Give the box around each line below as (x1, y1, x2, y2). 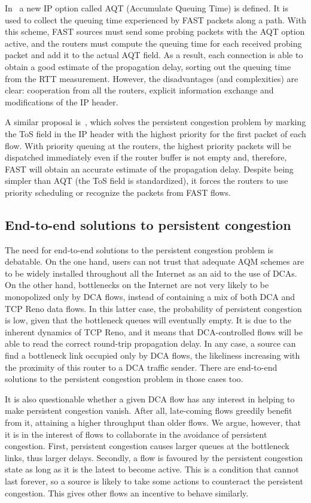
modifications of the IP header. (5, 95, 118, 108)
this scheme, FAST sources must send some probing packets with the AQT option (5, 25, 305, 38)
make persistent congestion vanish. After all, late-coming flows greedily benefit (5, 404, 292, 417)
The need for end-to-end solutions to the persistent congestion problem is (5, 243, 273, 256)
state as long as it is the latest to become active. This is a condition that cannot (5, 463, 299, 475)
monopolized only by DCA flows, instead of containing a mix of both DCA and (5, 290, 295, 303)
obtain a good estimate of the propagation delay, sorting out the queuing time (5, 60, 291, 72)
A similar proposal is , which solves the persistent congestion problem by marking (5, 116, 306, 128)
